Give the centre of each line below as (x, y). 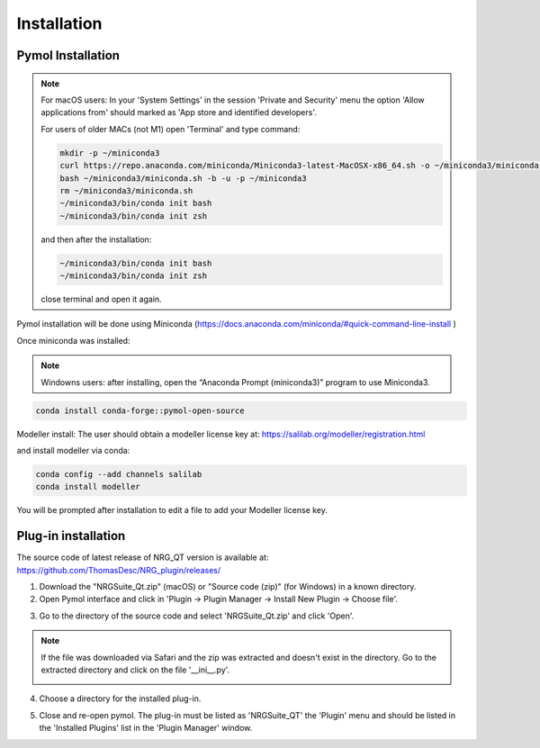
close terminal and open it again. (101, 299)
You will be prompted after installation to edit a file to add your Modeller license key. (172, 510)
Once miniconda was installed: (73, 340)
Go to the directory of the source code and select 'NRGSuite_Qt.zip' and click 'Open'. (197, 616)
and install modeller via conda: (73, 450)
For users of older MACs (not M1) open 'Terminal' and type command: (171, 129)
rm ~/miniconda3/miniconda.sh (126, 190)
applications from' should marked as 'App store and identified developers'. (179, 113)
